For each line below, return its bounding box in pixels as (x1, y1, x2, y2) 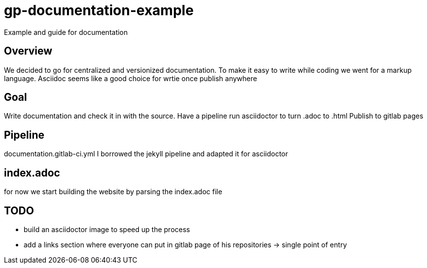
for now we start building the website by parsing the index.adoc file (4, 187, 223, 196)
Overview (4, 45, 53, 58)
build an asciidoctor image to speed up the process (24, 225, 190, 234)
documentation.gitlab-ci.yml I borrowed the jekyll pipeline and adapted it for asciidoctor (4, 149, 288, 158)
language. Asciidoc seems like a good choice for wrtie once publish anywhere (4, 74, 257, 83)
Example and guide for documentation (4, 28, 128, 36)
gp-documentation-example (4, 2, 194, 19)
